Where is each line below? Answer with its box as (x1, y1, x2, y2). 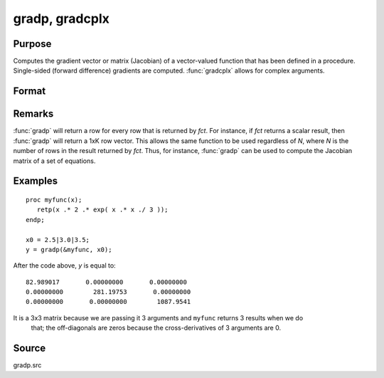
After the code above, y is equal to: (13, 261, 117, 270)
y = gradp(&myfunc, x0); (26, 246, 112, 253)
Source (13, 342, 46, 355)
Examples (13, 175, 58, 187)
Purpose (13, 38, 52, 50)
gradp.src (13, 361, 42, 369)
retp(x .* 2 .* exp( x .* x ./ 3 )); (36, 206, 169, 214)
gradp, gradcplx (13, 11, 110, 26)
